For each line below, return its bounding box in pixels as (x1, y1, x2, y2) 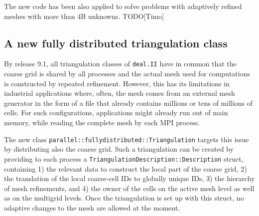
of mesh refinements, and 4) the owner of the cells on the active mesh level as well (4, 183, 255, 193)
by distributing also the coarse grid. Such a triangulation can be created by (4, 144, 234, 154)
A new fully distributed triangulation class (4, 35, 228, 50)
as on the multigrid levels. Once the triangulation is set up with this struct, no (4, 193, 244, 203)
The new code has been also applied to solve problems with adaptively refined (4, 1, 242, 11)
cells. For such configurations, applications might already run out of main (4, 107, 228, 118)
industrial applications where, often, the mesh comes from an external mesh (4, 88, 235, 98)
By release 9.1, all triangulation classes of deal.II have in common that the (4, 58, 237, 69)
